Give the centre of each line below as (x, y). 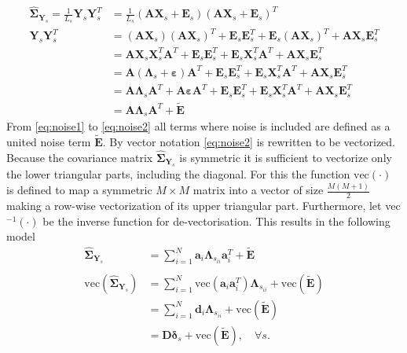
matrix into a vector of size (258, 190)
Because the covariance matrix (80, 157)
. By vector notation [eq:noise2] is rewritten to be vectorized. (249, 142)
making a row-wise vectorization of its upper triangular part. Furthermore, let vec (203, 205)
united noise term (49, 142)
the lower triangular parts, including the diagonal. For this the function (178, 174)
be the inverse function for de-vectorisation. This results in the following (216, 221)
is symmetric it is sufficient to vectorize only (286, 157)
